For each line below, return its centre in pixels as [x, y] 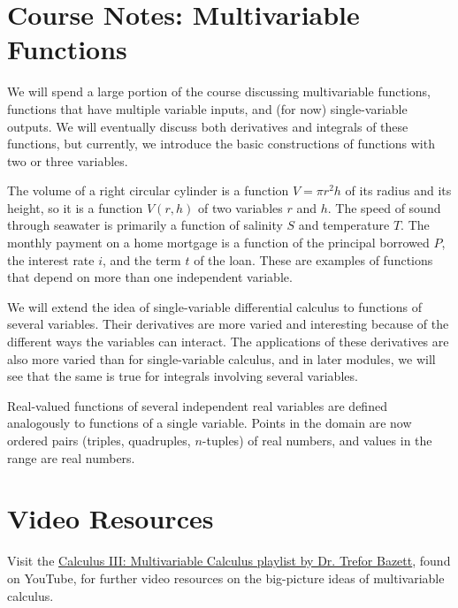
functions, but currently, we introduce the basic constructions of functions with [221, 144]
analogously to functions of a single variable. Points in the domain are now [210, 423]
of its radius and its [398, 190]
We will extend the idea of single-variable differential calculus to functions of [214, 306]
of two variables [240, 207]
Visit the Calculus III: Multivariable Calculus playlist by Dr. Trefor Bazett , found [229, 561]
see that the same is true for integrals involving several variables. [183, 376]
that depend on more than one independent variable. [150, 277]
